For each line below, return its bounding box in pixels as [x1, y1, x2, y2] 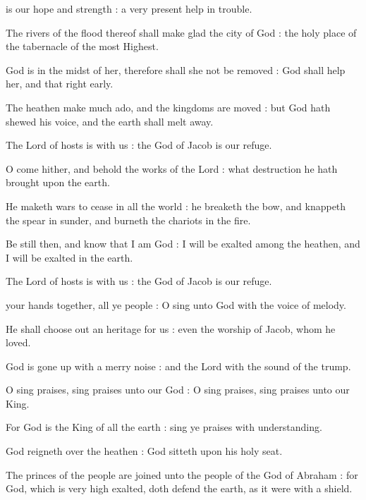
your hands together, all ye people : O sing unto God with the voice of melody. [6, 297, 346, 312]
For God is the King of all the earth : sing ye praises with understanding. [6, 420, 322, 434]
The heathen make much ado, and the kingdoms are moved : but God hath [6, 99, 331, 114]
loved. [6, 335, 31, 350]
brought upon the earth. [6, 175, 110, 190]
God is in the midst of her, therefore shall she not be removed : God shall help [6, 62, 346, 77]
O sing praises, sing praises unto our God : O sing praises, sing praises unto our [6, 382, 350, 397]
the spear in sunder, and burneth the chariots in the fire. [6, 212, 251, 227]
